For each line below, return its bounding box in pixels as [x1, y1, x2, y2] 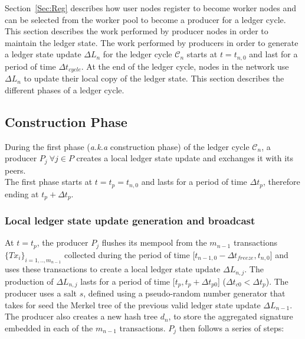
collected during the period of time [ [64, 248, 195, 260]
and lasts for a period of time [141, 175, 247, 188]
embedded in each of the [5, 321, 93, 334]
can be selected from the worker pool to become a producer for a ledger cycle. [5, 13, 286, 25]
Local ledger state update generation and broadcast [5, 213, 255, 228]
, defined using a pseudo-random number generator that [83, 287, 286, 299]
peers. [5, 164, 26, 176]
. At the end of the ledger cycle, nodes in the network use [81, 60, 289, 72]
